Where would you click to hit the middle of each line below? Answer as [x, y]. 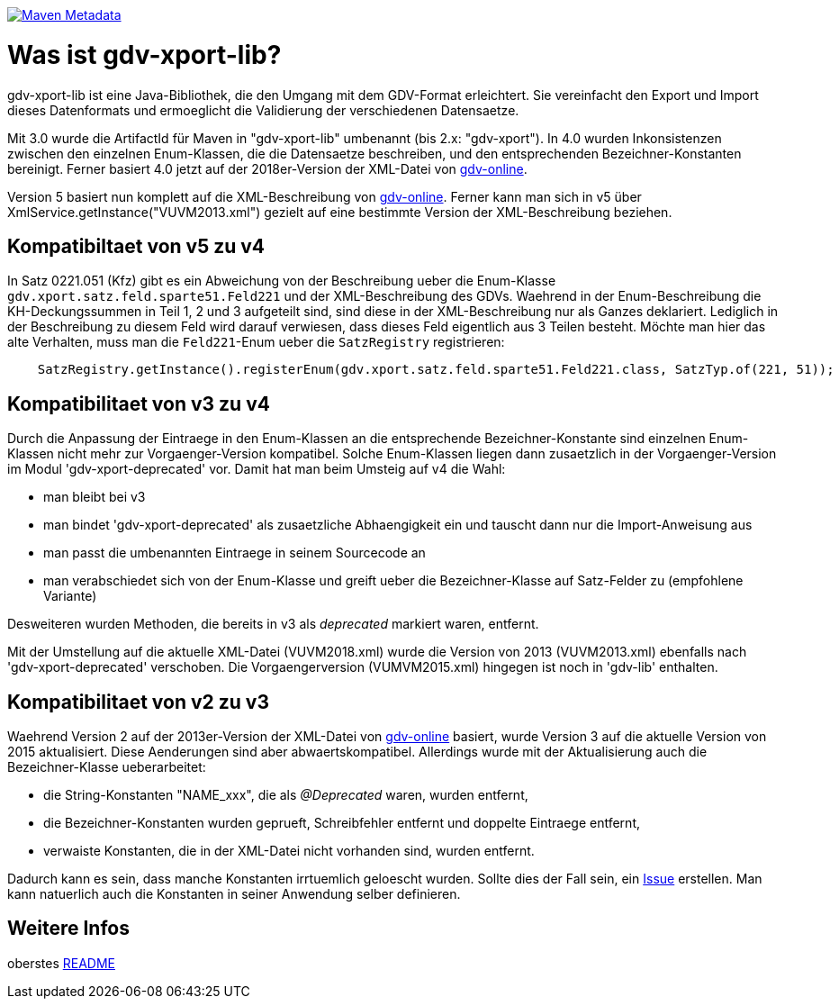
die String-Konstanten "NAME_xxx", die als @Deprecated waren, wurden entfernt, [286, 795]
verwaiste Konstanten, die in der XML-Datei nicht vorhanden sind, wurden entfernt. [289, 851]
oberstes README [61, 963]
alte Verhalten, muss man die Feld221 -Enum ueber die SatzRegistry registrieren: [256, 342]
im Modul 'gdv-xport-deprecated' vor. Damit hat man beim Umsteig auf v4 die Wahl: [257, 469]
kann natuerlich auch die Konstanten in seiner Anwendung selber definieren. [234, 894]
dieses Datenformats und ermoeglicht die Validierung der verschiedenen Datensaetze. [263, 110]
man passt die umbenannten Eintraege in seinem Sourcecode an [235, 553]
